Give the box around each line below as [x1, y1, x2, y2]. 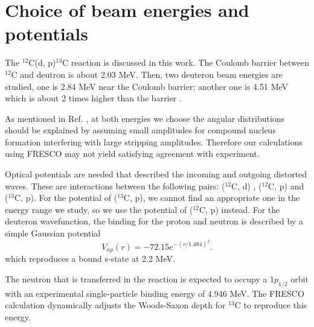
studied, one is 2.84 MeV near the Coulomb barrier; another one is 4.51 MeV [5, 80, 289, 92]
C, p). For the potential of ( [14, 191, 118, 204]
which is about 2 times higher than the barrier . [5, 92, 182, 104]
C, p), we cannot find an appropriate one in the [123, 191, 300, 204]
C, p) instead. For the [199, 203, 280, 215]
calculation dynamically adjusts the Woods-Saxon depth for [5, 299, 226, 311]
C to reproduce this [234, 299, 307, 311]
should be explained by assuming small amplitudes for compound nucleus [5, 124, 276, 136]
